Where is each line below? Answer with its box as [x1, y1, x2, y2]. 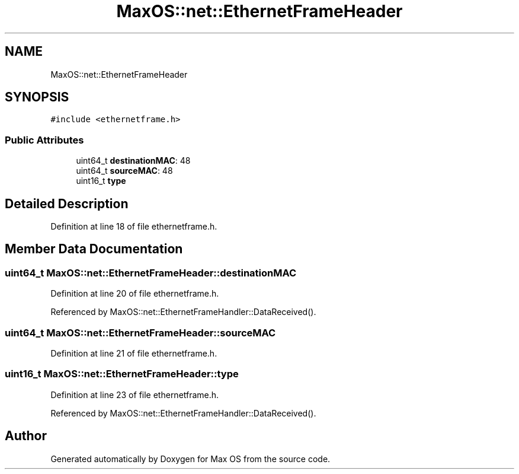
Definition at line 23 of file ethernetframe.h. [50, 389, 219, 400]
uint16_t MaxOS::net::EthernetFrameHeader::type [5, 368, 239, 380]
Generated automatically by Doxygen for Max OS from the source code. [50, 453, 331, 464]
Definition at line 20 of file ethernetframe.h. [50, 288, 219, 299]
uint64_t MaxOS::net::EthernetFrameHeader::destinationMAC [5, 266, 297, 279]
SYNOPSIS [5, 90, 69, 105]
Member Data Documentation [5, 241, 183, 257]
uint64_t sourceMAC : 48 [76, 166, 173, 176]
